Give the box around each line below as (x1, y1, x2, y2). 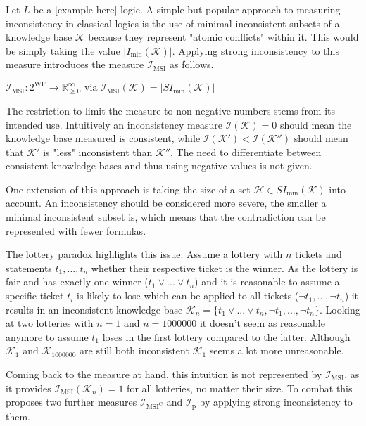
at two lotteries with (6, 316, 94, 330)
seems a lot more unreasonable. (209, 343, 344, 358)
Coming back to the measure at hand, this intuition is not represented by (6, 367, 322, 382)
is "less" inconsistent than (43, 144, 153, 159)
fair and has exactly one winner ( (6, 274, 149, 289)
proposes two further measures (6, 394, 137, 409)
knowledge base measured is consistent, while (6, 131, 201, 146)
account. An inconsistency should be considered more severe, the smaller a (6, 195, 327, 210)
